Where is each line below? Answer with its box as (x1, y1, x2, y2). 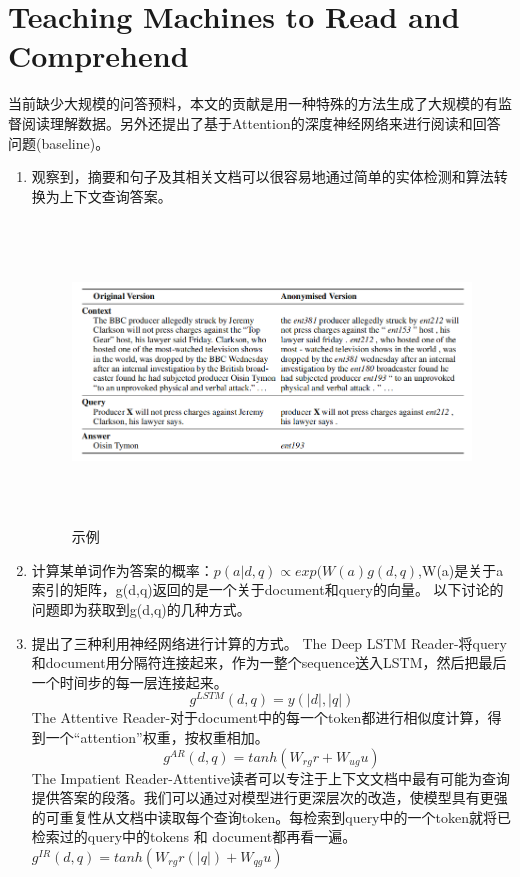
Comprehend (8, 35, 189, 76)
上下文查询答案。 (59, 185, 172, 206)
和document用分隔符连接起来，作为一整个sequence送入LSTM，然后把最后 (31, 652, 507, 673)
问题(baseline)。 (8, 132, 110, 153)
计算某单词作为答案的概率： (31, 559, 214, 580)
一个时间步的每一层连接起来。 (31, 671, 228, 692)
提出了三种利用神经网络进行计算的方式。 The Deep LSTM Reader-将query (31, 632, 507, 653)
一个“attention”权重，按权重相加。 (45, 727, 269, 748)
